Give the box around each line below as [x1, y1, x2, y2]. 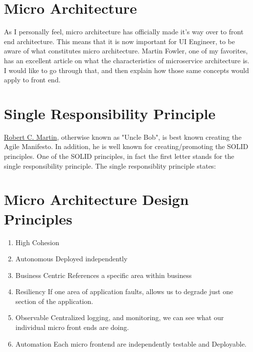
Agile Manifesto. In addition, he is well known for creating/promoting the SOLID [4, 141, 249, 151]
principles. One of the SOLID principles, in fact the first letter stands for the [4, 151, 234, 161]
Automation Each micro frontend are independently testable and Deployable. [15, 338, 247, 349]
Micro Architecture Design [4, 189, 189, 209]
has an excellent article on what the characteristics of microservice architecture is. [4, 55, 250, 65]
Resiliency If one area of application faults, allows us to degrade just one [15, 286, 233, 297]
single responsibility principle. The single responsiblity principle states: [4, 160, 216, 171]
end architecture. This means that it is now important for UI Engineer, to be [4, 36, 235, 46]
